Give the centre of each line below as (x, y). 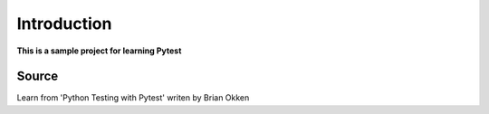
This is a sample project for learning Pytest (99, 51)
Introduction (64, 24)
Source (38, 76)
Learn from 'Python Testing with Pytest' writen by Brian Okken (133, 98)
